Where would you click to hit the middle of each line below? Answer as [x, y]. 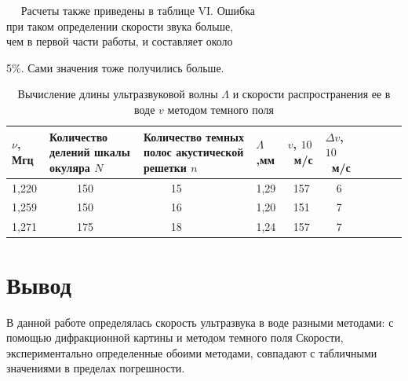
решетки [165, 167]
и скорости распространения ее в [311, 94]
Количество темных [193, 136]
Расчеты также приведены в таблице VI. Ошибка [138, 10]
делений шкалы [90, 152]
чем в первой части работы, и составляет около [120, 41]
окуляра [70, 167]
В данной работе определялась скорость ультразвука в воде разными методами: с [200, 322]
